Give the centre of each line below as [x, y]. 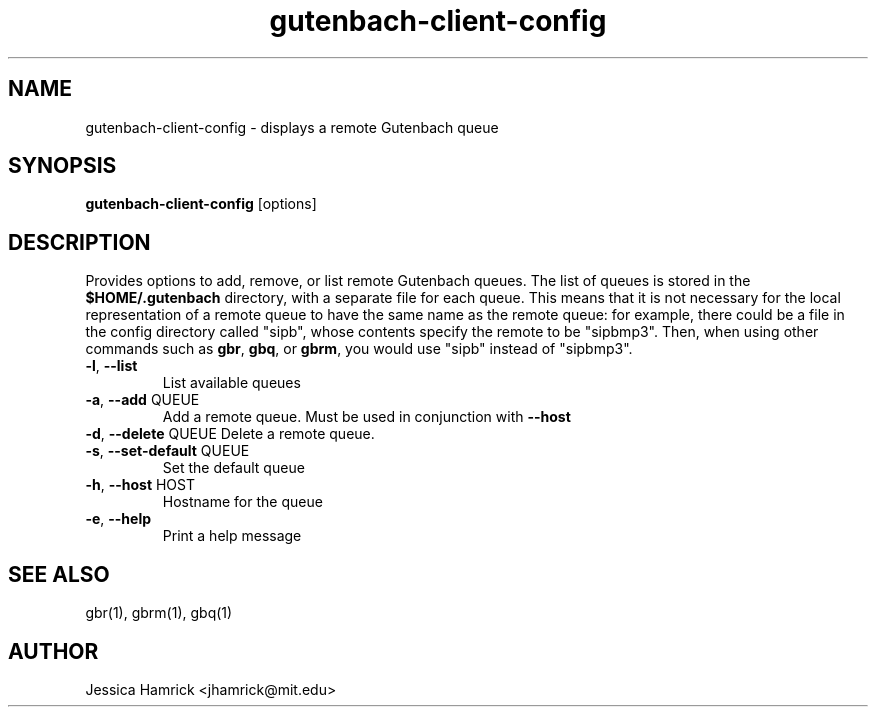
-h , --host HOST [140, 485]
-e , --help [118, 519]
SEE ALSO [59, 574]
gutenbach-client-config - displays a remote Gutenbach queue [292, 127]
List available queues [231, 383]
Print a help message [232, 536]
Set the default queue [233, 468]
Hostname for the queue [242, 502]
